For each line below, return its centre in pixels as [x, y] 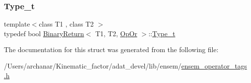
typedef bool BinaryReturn [44, 33]
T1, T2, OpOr [116, 33]
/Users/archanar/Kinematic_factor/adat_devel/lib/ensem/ [93, 66]
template [17, 24]
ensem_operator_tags [214, 66]
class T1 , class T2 [66, 24]
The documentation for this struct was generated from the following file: [111, 49]
